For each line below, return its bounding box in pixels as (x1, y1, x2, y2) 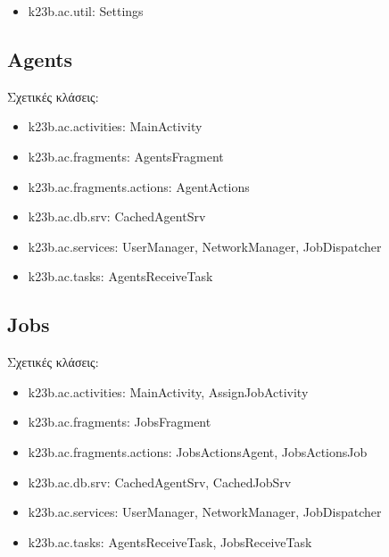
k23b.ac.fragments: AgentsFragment (28, 146, 224, 165)
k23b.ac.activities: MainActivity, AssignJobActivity (28, 382, 309, 401)
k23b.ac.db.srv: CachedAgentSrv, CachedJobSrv (28, 472, 292, 491)
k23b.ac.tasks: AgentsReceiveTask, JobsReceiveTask (28, 532, 312, 551)
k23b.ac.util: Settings (28, 2, 144, 20)
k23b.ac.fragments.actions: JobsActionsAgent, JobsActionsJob (28, 442, 368, 461)
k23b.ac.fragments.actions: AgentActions (28, 177, 250, 195)
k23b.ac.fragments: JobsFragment (28, 412, 211, 431)
